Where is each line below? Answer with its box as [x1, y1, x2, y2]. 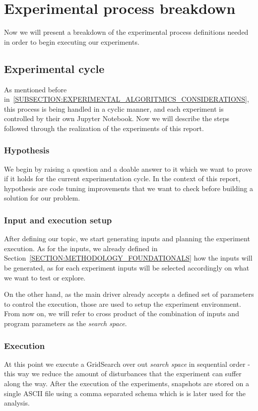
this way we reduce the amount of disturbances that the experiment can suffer [4, 368, 242, 379]
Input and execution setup [4, 214, 112, 226]
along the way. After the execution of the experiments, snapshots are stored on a [4, 378, 250, 389]
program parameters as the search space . [4, 318, 127, 329]
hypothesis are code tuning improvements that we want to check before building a [4, 183, 253, 193]
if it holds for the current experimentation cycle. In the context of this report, [4, 173, 241, 184]
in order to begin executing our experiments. [4, 36, 139, 47]
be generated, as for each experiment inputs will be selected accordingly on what [4, 263, 250, 273]
